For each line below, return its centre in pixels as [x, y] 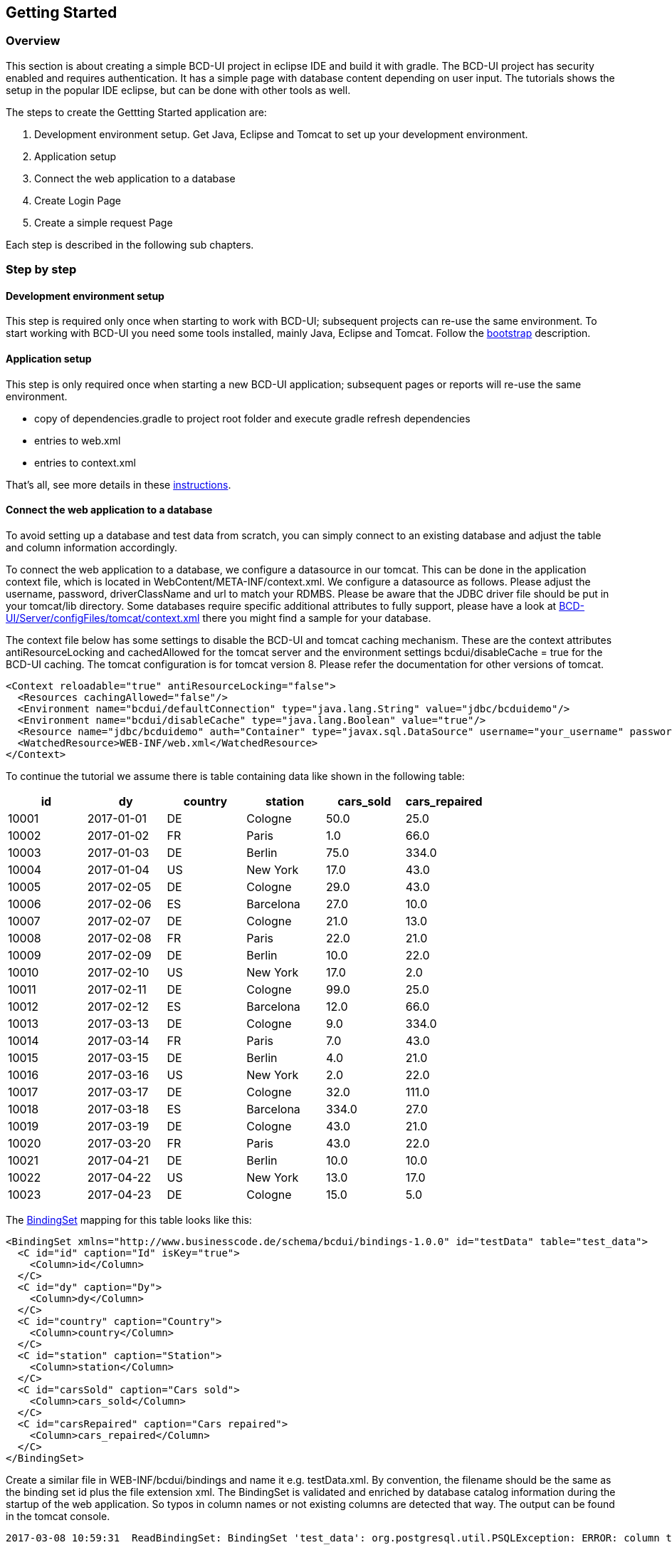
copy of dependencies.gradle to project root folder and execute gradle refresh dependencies [252, 418]
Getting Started [62, 12]
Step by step [41, 270]
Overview [33, 41]
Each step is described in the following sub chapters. [130, 244]
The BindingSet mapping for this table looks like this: [129, 1219]
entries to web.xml [78, 440]
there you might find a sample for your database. [317, 618]
